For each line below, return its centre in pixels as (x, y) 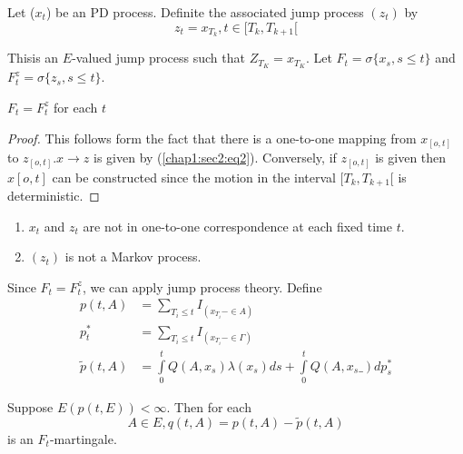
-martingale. (83, 438)
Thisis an (33, 58)
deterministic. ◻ (54, 195)
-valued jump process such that (158, 58)
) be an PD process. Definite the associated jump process (205, 12)
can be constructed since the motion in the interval (194, 177)
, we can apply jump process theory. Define (202, 286)
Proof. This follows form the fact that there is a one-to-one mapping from (212, 138)
